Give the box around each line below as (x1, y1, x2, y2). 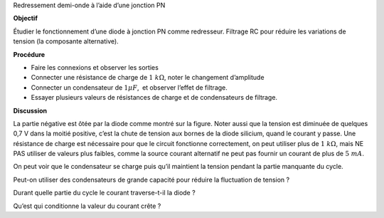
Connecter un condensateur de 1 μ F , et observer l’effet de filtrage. (31, 83, 228, 92)
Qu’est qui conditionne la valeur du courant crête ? (13, 202, 161, 210)
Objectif (13, 14, 38, 23)
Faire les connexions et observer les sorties (31, 63, 159, 71)
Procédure (13, 50, 46, 58)
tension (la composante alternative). (13, 37, 119, 46)
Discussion (13, 106, 48, 115)
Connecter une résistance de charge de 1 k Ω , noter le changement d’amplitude (31, 73, 265, 82)
